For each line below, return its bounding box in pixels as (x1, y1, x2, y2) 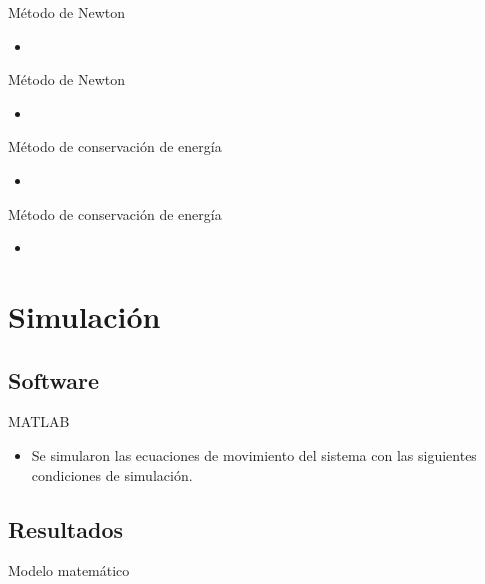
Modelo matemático (8, 560, 130, 581)
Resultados (8, 513, 123, 544)
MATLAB (8, 411, 70, 432)
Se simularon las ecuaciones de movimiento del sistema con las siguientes (31, 444, 477, 465)
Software (8, 364, 100, 395)
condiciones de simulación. (31, 464, 193, 485)
